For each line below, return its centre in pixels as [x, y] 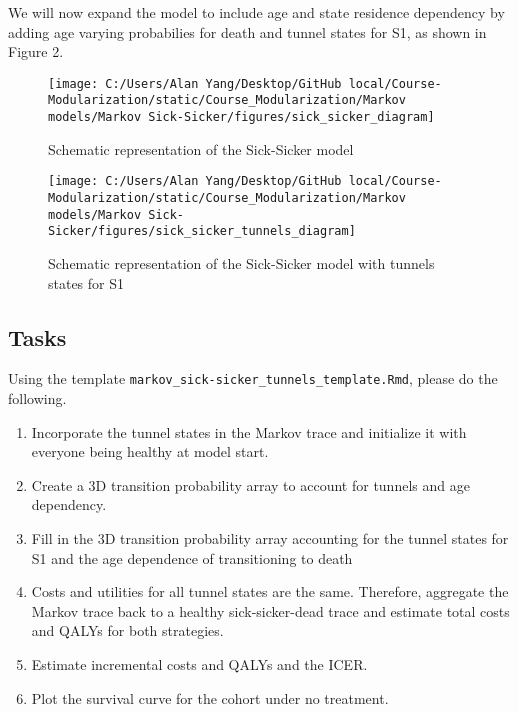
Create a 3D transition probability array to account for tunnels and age [250, 484]
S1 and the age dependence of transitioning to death [192, 557]
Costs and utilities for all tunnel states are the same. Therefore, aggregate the [270, 591]
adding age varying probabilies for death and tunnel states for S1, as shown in [247, 31]
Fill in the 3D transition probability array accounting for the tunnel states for [270, 537]
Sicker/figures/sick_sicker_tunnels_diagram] [202, 231]
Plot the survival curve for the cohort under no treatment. [210, 697]
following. [37, 398]
